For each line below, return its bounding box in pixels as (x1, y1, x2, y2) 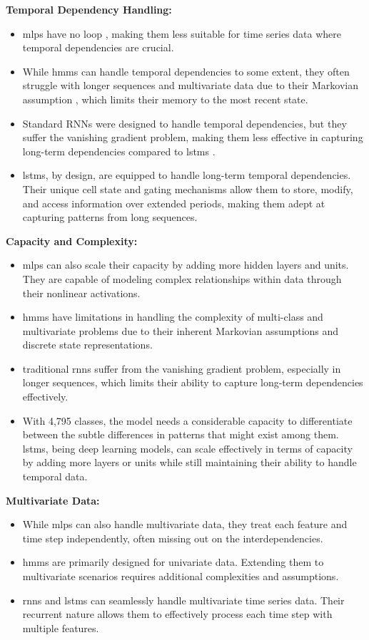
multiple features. (22, 620, 99, 635)
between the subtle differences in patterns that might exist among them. (22, 427, 339, 442)
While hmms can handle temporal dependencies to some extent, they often (22, 63, 350, 78)
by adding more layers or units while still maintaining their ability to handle (22, 455, 357, 470)
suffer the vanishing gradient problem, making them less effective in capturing (22, 130, 363, 145)
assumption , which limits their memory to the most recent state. (22, 91, 308, 106)
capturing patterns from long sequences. (22, 210, 198, 224)
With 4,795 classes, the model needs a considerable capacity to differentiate (22, 413, 353, 428)
